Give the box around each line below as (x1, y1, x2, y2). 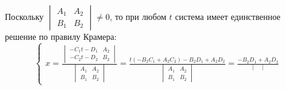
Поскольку (5, 10, 44, 22)
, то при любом (110, 10, 167, 22)
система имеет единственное (175, 10, 281, 22)
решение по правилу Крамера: (5, 30, 117, 42)
